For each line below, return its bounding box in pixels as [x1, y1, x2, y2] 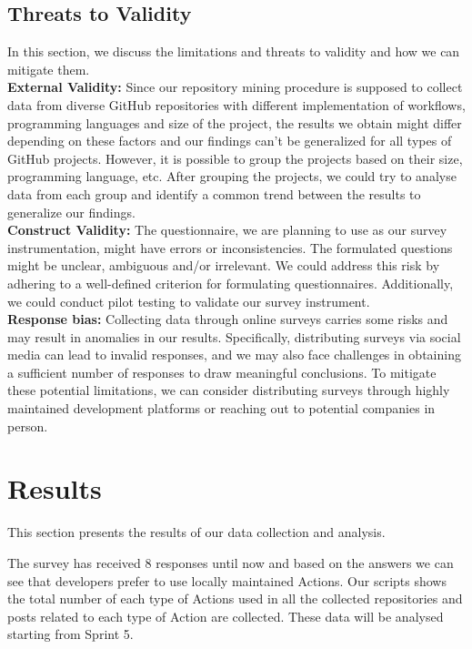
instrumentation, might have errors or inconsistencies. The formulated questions [7, 238, 453, 257]
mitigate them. [7, 59, 90, 78]
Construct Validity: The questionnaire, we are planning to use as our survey [7, 220, 447, 239]
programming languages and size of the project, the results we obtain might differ [7, 113, 462, 132]
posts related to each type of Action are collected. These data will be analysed [7, 606, 444, 625]
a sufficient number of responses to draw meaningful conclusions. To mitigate [7, 362, 437, 381]
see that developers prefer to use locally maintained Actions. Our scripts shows [7, 571, 447, 590]
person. [7, 416, 48, 435]
